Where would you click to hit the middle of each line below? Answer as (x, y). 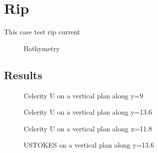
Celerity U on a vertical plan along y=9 (83, 95)
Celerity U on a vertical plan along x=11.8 (88, 128)
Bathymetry (42, 48)
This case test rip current (42, 32)
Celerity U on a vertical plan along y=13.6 (88, 112)
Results (23, 75)
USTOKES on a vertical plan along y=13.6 (89, 145)
